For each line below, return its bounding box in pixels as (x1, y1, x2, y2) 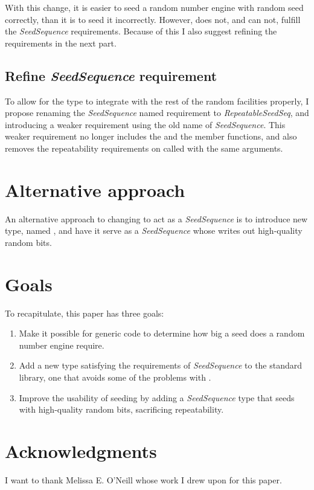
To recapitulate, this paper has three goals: (5, 306, 164, 319)
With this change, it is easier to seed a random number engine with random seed (5, 1, 304, 13)
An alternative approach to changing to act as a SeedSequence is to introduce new (5, 212, 308, 225)
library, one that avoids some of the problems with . (19, 370, 211, 383)
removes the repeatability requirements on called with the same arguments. (5, 141, 283, 154)
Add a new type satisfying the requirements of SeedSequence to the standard (19, 359, 303, 372)
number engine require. (19, 338, 104, 351)
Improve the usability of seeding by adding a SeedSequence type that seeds (19, 391, 295, 404)
